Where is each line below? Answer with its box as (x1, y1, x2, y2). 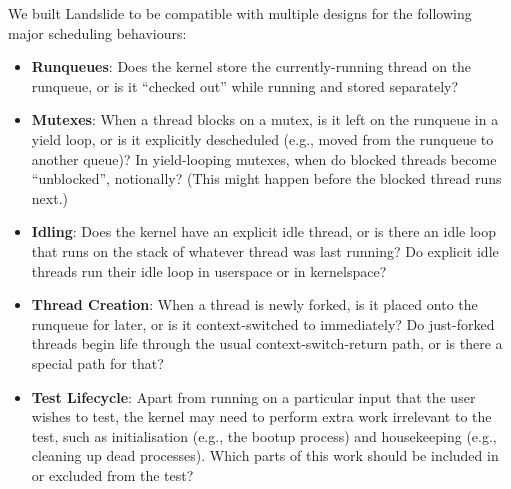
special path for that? (31, 352, 164, 373)
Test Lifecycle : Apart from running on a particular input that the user (31, 386, 476, 407)
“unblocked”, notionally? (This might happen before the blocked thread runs (31, 168, 502, 189)
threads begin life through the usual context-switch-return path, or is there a (31, 333, 503, 354)
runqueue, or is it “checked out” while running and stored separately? (31, 75, 459, 96)
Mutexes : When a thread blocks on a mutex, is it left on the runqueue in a (31, 109, 499, 130)
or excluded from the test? (31, 464, 194, 485)
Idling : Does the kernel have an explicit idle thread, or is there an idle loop (31, 221, 496, 242)
